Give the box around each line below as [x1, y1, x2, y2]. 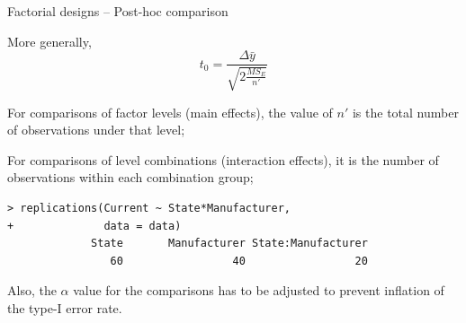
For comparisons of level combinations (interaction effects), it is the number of [7, 150, 439, 169]
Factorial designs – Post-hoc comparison [7, 2, 229, 20]
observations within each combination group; [7, 168, 254, 187]
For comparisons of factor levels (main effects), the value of [7, 102, 333, 121]
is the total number [352, 102, 459, 121]
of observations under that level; [7, 120, 185, 139]
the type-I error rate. [7, 298, 122, 317]
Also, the [7, 281, 57, 300]
